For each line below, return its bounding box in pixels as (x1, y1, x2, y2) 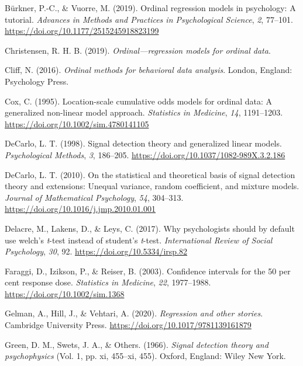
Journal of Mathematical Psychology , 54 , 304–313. (5, 191, 184, 203)
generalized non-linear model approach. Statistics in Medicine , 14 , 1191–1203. (5, 106, 283, 118)
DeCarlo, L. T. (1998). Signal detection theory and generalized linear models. (5, 137, 282, 149)
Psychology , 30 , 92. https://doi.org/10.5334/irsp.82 (5, 245, 188, 257)
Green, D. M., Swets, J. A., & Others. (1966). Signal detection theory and (5, 338, 268, 350)
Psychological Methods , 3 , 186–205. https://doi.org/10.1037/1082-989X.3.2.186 (5, 148, 285, 161)
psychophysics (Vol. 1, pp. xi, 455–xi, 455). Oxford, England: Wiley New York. (5, 350, 286, 362)
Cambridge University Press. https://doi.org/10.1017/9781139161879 (5, 319, 252, 331)
